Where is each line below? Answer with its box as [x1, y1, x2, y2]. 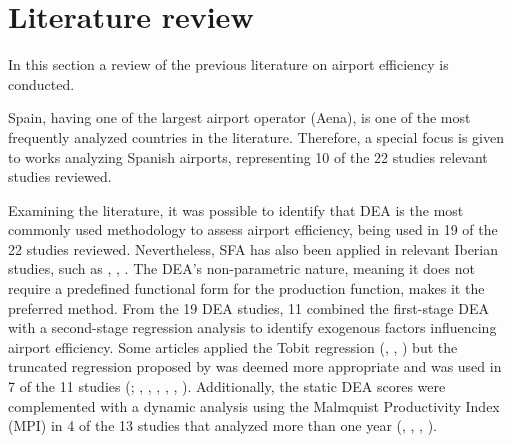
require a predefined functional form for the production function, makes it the [8, 278, 485, 299]
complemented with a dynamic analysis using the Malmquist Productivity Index [8, 395, 500, 416]
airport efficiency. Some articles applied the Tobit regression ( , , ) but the [8, 336, 458, 357]
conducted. [8, 73, 75, 94]
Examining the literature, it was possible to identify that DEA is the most [8, 199, 464, 220]
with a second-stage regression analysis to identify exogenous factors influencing [8, 317, 497, 338]
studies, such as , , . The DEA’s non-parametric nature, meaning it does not [8, 258, 475, 279]
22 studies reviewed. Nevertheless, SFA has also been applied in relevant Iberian [8, 238, 499, 259]
